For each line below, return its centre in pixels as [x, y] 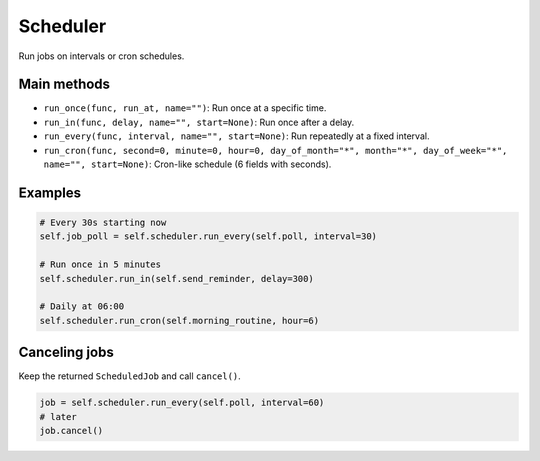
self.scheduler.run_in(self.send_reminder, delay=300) [176, 278]
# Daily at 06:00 [82, 306]
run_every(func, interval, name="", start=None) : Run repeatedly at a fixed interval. [236, 136]
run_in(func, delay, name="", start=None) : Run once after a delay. [199, 122]
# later [58, 416]
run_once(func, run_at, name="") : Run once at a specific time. [185, 108]
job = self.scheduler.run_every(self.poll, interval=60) [182, 403]
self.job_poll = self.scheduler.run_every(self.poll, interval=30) [208, 236]
